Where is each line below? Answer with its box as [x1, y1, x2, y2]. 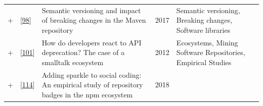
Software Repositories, [176, 47, 245, 58]
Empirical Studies [176, 57, 232, 67]
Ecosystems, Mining [176, 37, 238, 47]
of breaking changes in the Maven [41, 15, 146, 25]
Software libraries [176, 24, 231, 35]
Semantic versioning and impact [41, 5, 141, 15]
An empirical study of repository [41, 79, 143, 90]
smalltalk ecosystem [41, 57, 104, 67]
